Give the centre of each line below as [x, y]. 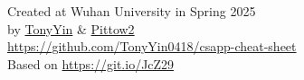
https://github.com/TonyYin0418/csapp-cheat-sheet [152, 46]
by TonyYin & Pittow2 [71, 28]
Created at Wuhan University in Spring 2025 [132, 11]
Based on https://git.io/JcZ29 [91, 63]
